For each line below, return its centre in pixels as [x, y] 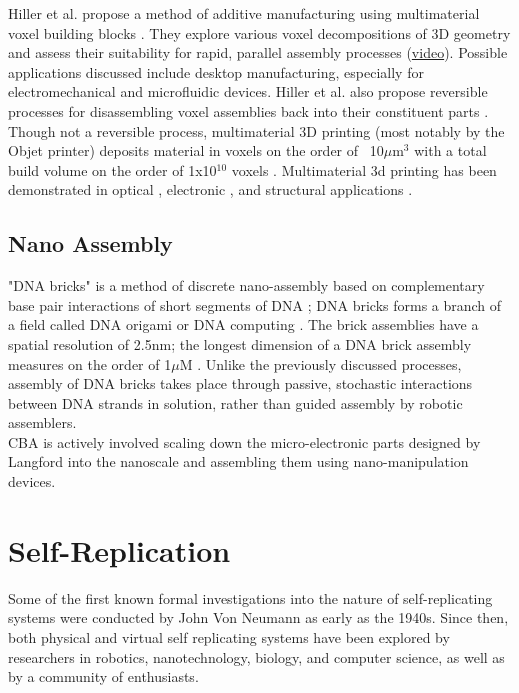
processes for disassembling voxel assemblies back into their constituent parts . [248, 110]
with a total [450, 150]
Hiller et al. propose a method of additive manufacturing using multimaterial [244, 13]
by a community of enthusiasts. [103, 676]
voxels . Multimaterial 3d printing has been [364, 169]
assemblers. [42, 422]
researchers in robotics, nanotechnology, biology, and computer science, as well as [256, 656]
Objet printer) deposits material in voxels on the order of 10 [196, 150]
